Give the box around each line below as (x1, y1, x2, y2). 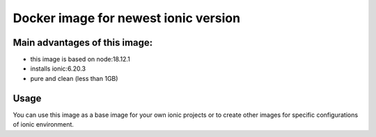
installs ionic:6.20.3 (30, 64, 86, 73)
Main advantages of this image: (13, 37, 153, 48)
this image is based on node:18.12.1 (30, 55, 130, 64)
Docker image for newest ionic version (13, 10, 240, 26)
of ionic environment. (13, 120, 75, 129)
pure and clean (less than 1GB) (30, 74, 118, 82)
